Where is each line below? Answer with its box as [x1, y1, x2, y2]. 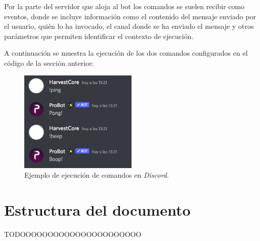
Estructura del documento [4, 199, 191, 220]
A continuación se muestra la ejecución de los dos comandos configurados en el [4, 48, 248, 58]
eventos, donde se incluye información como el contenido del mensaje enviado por [4, 11, 256, 21]
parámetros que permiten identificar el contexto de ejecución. [4, 30, 194, 41]
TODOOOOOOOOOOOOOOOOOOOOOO [4, 229, 142, 239]
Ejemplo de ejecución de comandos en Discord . [24, 170, 169, 180]
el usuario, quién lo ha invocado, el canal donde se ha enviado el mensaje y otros [4, 21, 254, 31]
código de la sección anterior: [4, 57, 94, 68]
